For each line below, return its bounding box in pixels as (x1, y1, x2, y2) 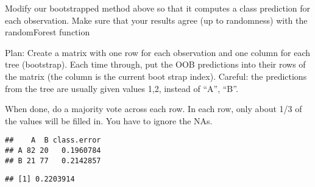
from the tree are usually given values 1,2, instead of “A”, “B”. (5, 82, 238, 94)
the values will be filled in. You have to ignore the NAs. (5, 114, 213, 127)
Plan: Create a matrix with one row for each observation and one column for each (5, 46, 310, 58)
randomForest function (5, 26, 90, 38)
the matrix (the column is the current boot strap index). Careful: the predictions (5, 69, 307, 82)
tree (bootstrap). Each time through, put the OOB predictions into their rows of (5, 58, 306, 71)
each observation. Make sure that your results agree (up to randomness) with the (5, 13, 308, 26)
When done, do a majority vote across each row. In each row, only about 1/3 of (5, 102, 302, 115)
